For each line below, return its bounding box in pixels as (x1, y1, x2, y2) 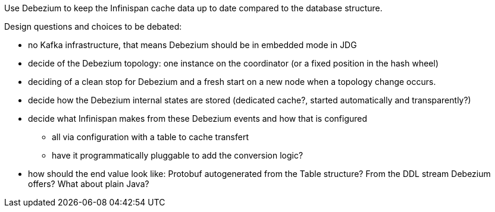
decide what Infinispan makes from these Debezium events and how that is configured (28, 113, 368, 124)
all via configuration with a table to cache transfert (52, 132, 249, 142)
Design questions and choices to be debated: (4, 21, 182, 31)
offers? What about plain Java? (28, 179, 149, 189)
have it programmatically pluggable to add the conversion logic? (52, 150, 303, 160)
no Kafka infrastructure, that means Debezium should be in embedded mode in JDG (28, 40, 357, 50)
